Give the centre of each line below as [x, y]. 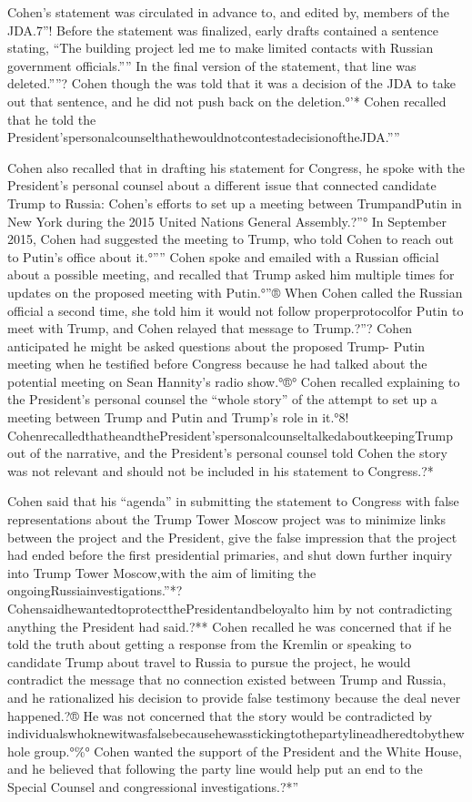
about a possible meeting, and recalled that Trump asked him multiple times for [231, 274]
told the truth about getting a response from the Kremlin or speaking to [210, 644]
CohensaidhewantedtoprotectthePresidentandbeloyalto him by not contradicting [230, 608]
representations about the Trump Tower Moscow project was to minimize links [226, 519]
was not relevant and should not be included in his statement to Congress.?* [221, 470]
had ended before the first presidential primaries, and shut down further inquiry [230, 555]
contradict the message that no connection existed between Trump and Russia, [227, 680]
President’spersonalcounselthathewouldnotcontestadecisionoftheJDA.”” [204, 137]
